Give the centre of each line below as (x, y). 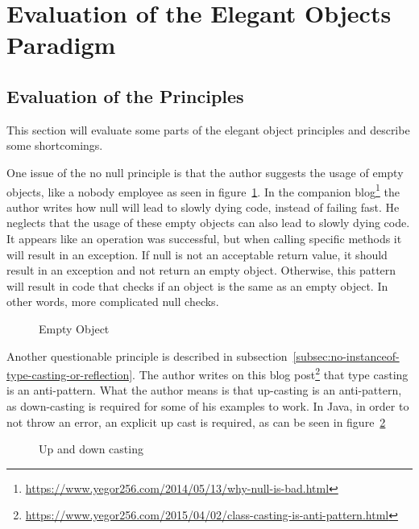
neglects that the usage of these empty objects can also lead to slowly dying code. (208, 223)
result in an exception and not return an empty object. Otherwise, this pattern (201, 270)
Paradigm (61, 45)
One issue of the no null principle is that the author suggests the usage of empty (205, 172)
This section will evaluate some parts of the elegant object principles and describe (208, 129)
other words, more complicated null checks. (113, 302)
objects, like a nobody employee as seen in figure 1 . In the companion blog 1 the (203, 190)
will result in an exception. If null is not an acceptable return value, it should (197, 254)
